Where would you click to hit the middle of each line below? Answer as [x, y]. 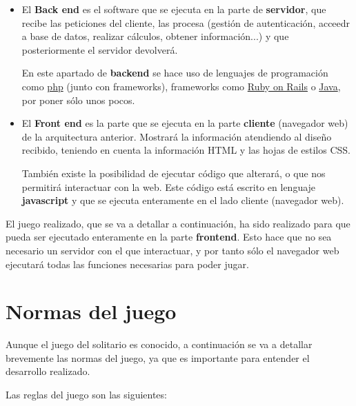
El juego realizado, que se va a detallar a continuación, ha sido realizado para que [178, 223]
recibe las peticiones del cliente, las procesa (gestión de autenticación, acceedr [186, 22]
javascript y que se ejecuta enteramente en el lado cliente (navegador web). [183, 200]
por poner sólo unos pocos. [78, 100]
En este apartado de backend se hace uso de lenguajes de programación [175, 73]
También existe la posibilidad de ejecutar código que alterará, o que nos [174, 173]
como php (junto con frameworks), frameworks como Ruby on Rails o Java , [181, 86]
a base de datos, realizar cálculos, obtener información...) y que [155, 36]
